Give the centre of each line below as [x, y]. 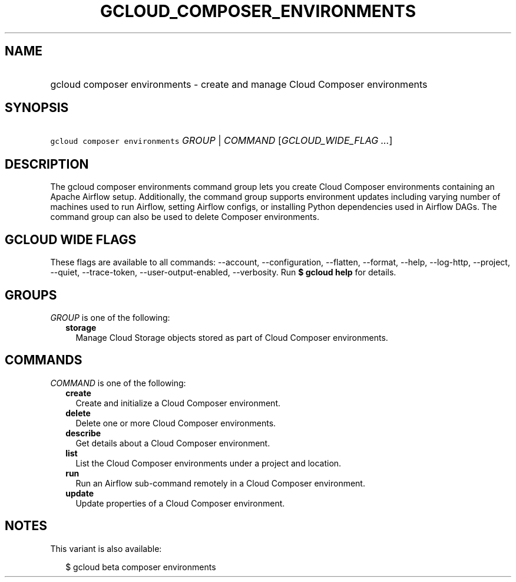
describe [83, 433]
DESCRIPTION [47, 164]
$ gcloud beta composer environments [141, 567]
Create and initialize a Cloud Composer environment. [178, 403]
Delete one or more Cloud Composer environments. [176, 423]
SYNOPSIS [37, 108]
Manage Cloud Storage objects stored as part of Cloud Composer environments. [232, 337]
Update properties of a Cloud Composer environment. [180, 503]
